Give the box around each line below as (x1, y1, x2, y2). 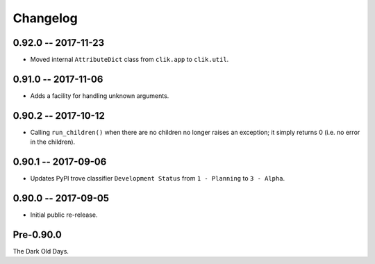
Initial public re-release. (30, 211, 98, 219)
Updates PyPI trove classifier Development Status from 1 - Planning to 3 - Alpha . (30, 174, 285, 183)
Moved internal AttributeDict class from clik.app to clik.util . (30, 56, 229, 64)
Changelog (12, 10, 78, 26)
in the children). (30, 138, 76, 146)
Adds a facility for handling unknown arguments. (30, 91, 169, 100)
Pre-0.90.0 (12, 229, 62, 240)
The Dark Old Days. (12, 247, 69, 255)
